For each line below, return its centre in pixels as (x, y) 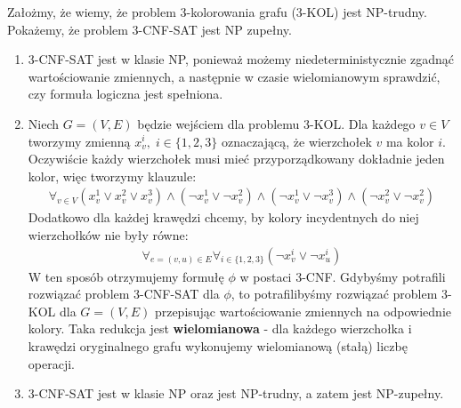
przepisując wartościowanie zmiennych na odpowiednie (303, 311)
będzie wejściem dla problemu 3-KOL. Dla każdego (276, 123)
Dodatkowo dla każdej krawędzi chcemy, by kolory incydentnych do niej (223, 217)
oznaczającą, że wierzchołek (296, 141)
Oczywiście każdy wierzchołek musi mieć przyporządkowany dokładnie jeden (236, 159)
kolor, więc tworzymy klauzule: (112, 176)
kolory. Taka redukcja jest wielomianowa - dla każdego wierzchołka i (220, 328)
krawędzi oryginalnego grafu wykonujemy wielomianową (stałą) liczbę (218, 345)
